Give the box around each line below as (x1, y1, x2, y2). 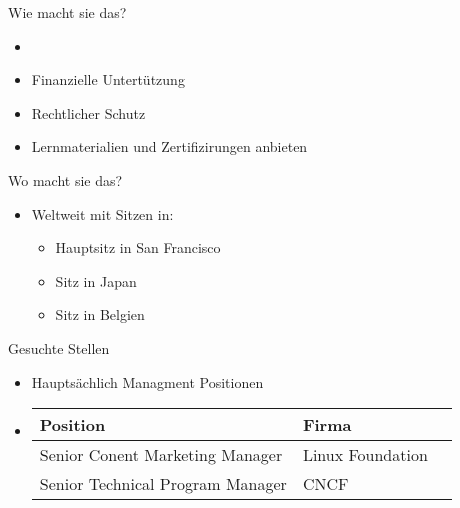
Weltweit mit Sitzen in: (31, 203, 174, 224)
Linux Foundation (302, 443, 428, 467)
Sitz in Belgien (55, 304, 145, 325)
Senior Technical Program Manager (39, 472, 287, 496)
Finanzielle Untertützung (31, 69, 185, 90)
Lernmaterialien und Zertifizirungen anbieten (31, 136, 308, 157)
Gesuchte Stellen (8, 337, 110, 358)
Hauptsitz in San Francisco (55, 237, 221, 258)
